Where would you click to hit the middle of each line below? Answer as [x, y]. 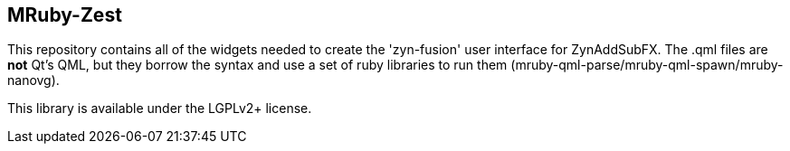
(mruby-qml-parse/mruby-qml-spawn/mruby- [647, 65]
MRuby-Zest [65, 15]
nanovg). [33, 80]
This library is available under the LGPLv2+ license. [160, 109]
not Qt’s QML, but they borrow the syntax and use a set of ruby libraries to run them [257, 65]
